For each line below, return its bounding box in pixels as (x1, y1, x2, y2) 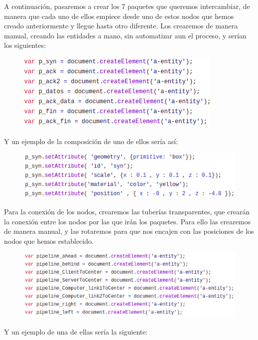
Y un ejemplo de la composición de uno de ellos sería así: (4, 136, 178, 146)
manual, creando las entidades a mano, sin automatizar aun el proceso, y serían (4, 30, 247, 40)
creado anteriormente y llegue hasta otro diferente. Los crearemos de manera (4, 20, 238, 31)
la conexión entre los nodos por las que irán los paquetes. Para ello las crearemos (4, 216, 251, 226)
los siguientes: (4, 40, 46, 50)
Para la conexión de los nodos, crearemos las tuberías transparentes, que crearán (4, 206, 250, 217)
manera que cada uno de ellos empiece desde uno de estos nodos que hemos (4, 10, 234, 21)
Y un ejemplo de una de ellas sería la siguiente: (4, 327, 148, 337)
